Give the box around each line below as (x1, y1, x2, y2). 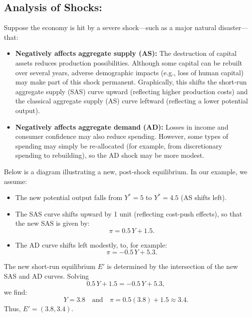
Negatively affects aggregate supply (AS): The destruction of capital (15, 48, 237, 58)
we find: (4, 286, 27, 297)
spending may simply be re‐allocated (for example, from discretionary (15, 140, 222, 150)
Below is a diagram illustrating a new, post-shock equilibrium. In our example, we (4, 166, 248, 176)
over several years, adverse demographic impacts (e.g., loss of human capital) (15, 67, 244, 77)
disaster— (218, 22, 248, 33)
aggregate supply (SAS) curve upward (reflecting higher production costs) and (15, 86, 248, 96)
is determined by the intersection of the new (107, 261, 238, 271)
